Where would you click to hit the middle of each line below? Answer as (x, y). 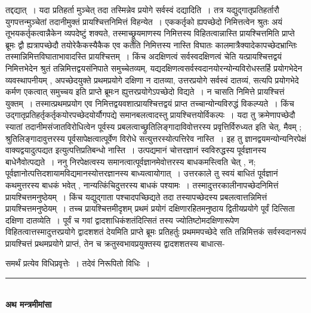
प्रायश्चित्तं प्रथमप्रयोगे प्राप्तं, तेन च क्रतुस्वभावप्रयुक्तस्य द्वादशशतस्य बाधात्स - (115, 243)
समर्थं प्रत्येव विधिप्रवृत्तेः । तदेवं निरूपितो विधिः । (78, 263)
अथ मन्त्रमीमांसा (29, 304)
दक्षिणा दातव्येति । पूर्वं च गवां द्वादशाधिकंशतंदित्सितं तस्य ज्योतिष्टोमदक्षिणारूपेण (122, 220)
